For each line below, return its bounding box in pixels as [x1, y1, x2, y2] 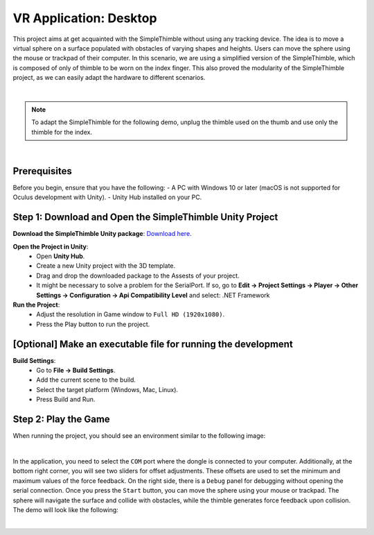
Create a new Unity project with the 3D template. [36, 262, 176, 270]
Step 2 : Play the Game [12, 414, 110, 425]
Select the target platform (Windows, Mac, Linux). [36, 385, 179, 393]
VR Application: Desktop [12, 10, 157, 26]
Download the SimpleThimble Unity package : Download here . [12, 230, 192, 238]
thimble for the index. [31, 128, 93, 136]
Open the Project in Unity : [12, 242, 89, 250]
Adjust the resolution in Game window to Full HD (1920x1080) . [36, 310, 225, 319]
